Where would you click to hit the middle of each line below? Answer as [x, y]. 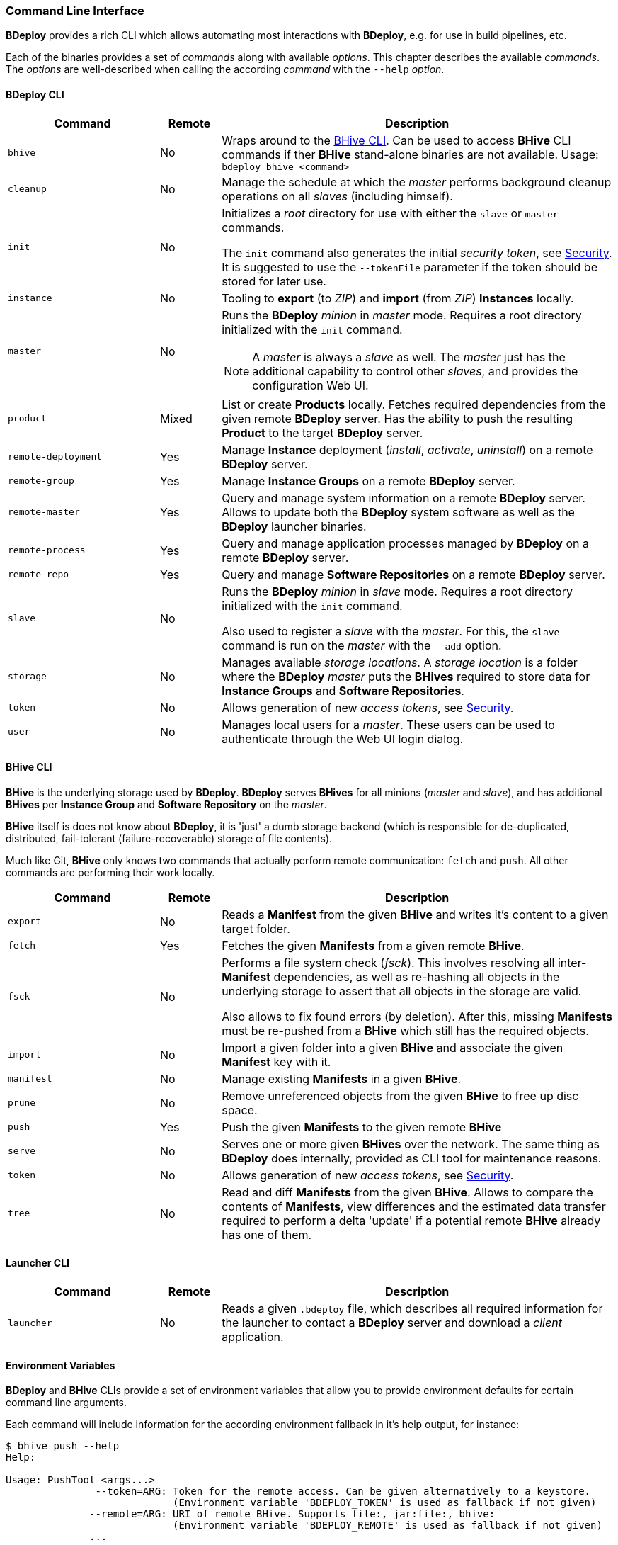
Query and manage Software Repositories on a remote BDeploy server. [413, 574]
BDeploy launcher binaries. [294, 526]
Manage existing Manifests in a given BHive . [342, 1079]
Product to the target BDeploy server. [322, 432]
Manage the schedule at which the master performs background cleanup [417, 182]
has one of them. [267, 1234]
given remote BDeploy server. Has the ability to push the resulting [397, 418]
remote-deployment [55, 457]
